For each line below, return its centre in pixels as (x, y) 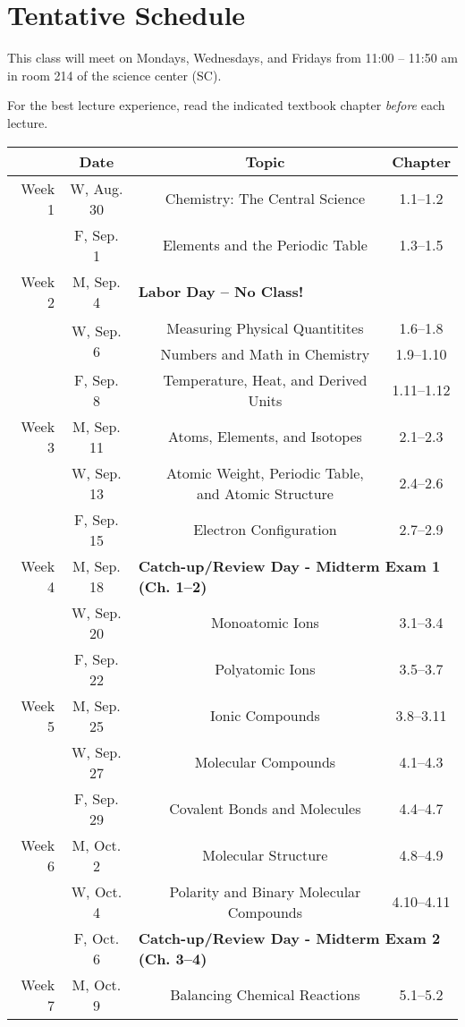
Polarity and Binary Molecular (265, 891)
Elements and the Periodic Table (265, 245)
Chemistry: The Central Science (265, 198)
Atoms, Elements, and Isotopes (265, 436)
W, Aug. (97, 188)
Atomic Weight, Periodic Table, (265, 472)
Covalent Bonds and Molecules (265, 808)
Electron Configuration (265, 529)
